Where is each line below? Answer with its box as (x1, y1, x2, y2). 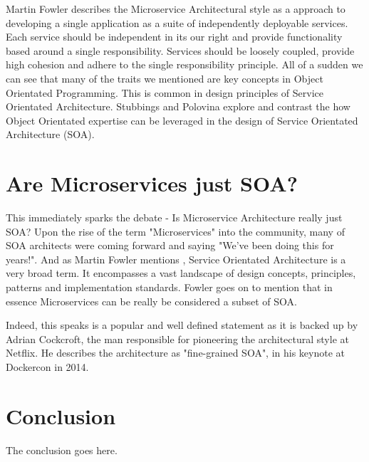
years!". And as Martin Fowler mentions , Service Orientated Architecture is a (6, 251, 346, 266)
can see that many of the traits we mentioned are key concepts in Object (6, 70, 323, 85)
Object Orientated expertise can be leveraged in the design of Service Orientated (6, 112, 358, 127)
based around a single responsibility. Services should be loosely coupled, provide (6, 43, 355, 58)
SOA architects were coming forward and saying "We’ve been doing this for (6, 238, 334, 253)
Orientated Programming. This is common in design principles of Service (6, 85, 323, 100)
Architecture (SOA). (6, 127, 95, 142)
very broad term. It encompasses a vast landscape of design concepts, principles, (6, 266, 356, 280)
